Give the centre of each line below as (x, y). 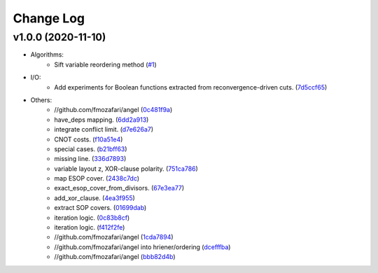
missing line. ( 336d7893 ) (90, 159)
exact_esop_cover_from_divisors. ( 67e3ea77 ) (119, 188)
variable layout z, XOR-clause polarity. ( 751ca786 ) (126, 169)
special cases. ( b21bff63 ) (91, 149)
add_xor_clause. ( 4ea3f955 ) (95, 198)
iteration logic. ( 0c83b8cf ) (92, 218)
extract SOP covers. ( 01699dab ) (100, 208)
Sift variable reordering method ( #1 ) (105, 64)
